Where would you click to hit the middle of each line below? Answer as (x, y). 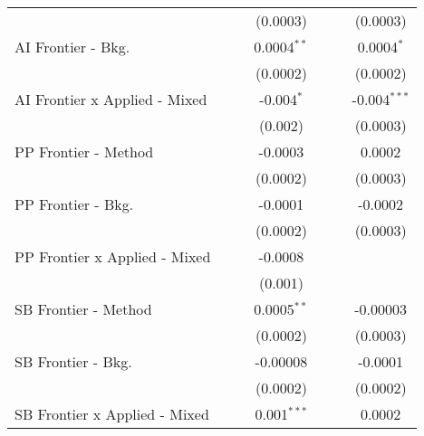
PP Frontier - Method (84, 152)
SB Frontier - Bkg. (73, 361)
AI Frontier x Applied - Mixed (111, 99)
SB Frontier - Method (83, 309)
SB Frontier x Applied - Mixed (112, 414)
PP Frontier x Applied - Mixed (113, 256)
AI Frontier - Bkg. (72, 47)
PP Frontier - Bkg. (74, 204)
